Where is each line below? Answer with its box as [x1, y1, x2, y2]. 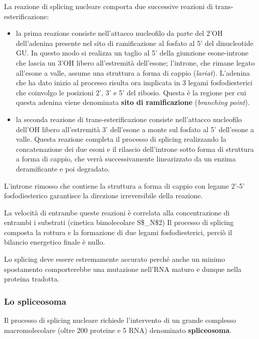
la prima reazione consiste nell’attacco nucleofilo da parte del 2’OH [16, 28, 223, 38]
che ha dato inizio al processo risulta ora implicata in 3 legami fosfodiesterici [16, 77, 252, 88]
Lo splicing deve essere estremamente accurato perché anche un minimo [4, 254, 225, 264]
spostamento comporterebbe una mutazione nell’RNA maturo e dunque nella [4, 263, 242, 274]
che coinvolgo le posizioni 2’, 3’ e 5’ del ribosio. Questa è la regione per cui [16, 87, 246, 97]
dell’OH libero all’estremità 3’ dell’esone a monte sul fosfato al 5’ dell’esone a [16, 124, 254, 134]
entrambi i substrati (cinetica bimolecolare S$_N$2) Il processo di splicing [4, 217, 234, 228]
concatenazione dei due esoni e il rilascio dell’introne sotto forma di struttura [16, 143, 254, 154]
